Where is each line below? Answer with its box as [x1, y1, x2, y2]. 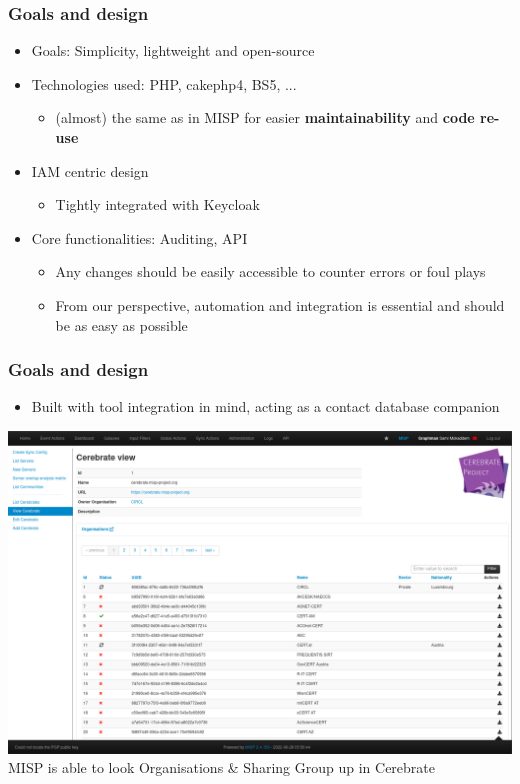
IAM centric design [31, 160, 149, 181]
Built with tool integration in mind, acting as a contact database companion [31, 396, 500, 417]
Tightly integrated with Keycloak [55, 194, 260, 215]
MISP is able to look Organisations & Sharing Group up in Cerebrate [8, 757, 435, 778]
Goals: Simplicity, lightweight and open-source [31, 40, 315, 61]
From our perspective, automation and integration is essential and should [55, 294, 505, 315]
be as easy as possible [55, 314, 188, 335]
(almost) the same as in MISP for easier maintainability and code [55, 107, 475, 128]
